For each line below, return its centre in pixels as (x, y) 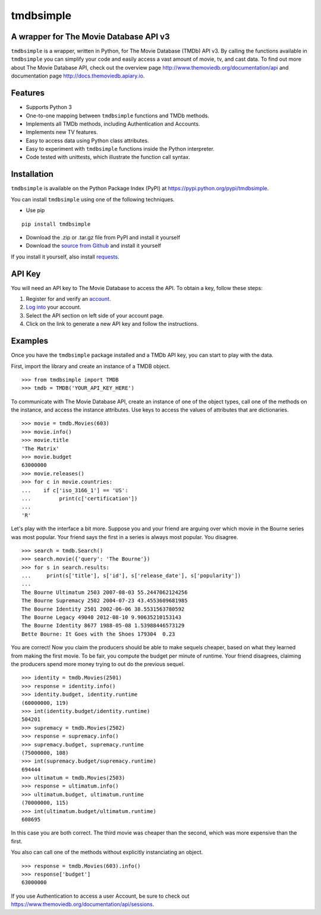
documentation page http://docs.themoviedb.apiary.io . (78, 76)
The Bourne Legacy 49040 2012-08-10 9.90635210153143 (101, 617)
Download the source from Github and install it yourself (94, 246)
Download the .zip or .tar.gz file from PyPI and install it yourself (103, 237)
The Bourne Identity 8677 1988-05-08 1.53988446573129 (103, 626)
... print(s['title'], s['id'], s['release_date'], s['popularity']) (131, 576)
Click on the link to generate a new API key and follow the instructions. (112, 324)
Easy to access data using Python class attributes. (87, 141)
